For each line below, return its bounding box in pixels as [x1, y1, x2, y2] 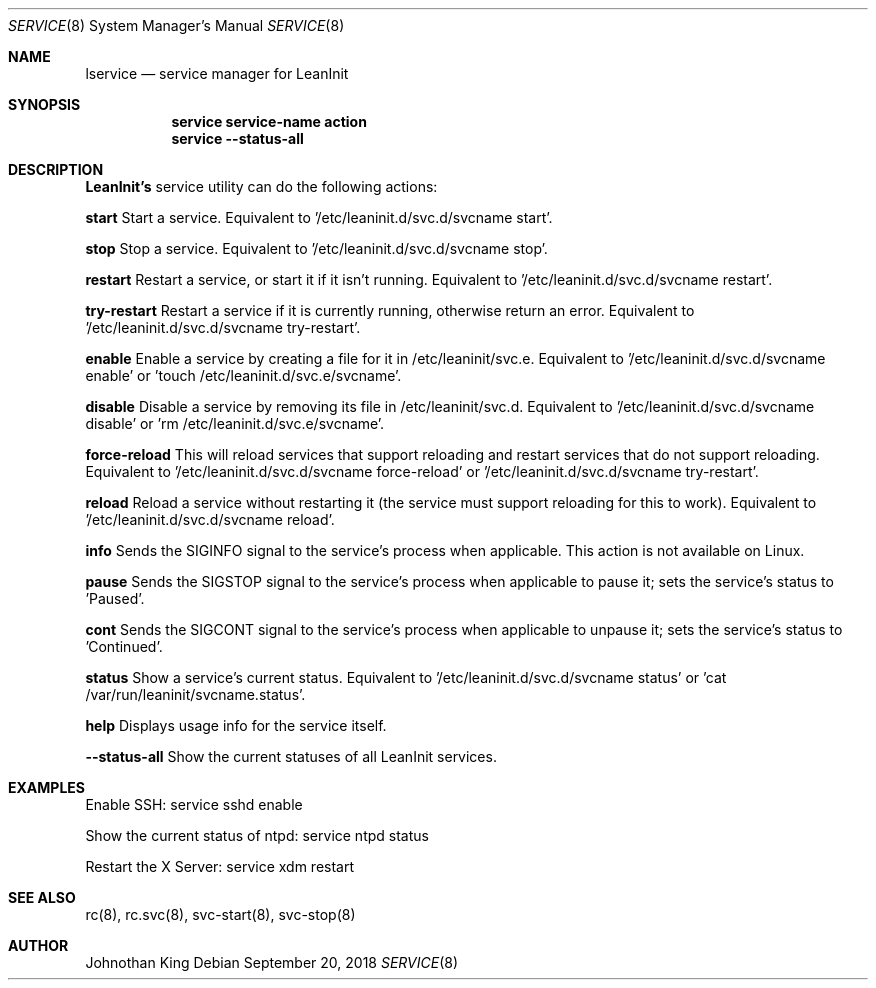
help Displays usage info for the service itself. [85, 717, 387, 734]
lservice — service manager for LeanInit [85, 65, 349, 82]
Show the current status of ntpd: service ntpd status [85, 827, 429, 844]
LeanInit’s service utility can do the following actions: [85, 178, 438, 195]
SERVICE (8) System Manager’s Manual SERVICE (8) [8, 17, 345, 34]
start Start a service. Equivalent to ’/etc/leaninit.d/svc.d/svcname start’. [85, 209, 553, 226]
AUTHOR [8, 937, 69, 954]
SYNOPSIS [8, 96, 81, 113]
